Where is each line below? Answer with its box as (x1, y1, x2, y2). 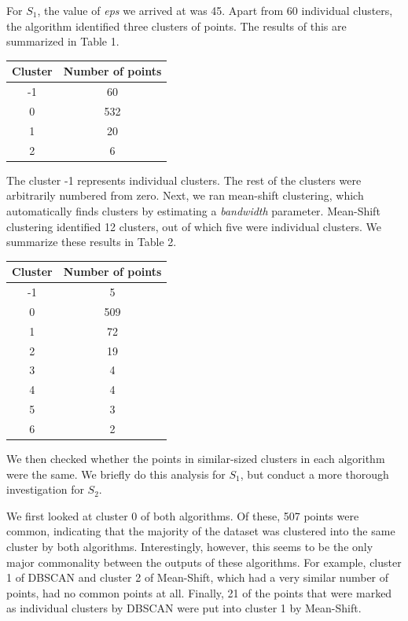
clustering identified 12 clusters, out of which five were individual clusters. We (6, 218, 381, 234)
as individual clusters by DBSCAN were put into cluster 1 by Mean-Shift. (6, 600, 362, 616)
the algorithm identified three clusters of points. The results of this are (6, 17, 347, 34)
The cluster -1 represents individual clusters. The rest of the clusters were (6, 171, 362, 188)
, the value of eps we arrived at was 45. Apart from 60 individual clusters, (37, 2, 393, 18)
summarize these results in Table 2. (6, 233, 177, 250)
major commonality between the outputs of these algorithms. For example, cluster (6, 553, 402, 570)
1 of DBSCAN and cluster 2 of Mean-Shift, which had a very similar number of (6, 569, 389, 586)
